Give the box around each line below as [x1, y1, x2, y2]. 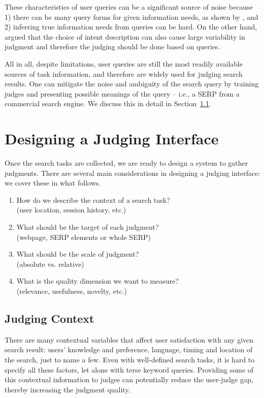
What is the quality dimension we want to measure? [16, 275, 179, 286]
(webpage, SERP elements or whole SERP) [16, 231, 151, 242]
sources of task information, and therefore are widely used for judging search [5, 68, 243, 79]
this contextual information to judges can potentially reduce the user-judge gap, [5, 374, 253, 385]
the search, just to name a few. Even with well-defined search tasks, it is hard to [5, 354, 255, 364]
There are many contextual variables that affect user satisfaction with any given [5, 334, 254, 345]
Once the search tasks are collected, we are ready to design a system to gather [5, 158, 248, 168]
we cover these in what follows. [5, 177, 101, 188]
